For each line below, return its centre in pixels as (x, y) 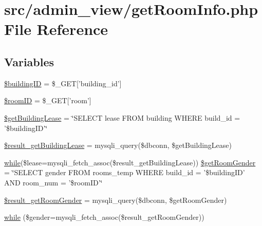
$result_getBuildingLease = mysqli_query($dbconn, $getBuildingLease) (118, 145)
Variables (29, 61)
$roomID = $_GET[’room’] (48, 100)
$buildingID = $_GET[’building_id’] (63, 83)
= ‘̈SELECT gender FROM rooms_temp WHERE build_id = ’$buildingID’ (125, 172)
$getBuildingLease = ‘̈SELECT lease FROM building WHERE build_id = (122, 117)
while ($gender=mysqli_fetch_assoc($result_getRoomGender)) (104, 217)
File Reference (56, 29)
